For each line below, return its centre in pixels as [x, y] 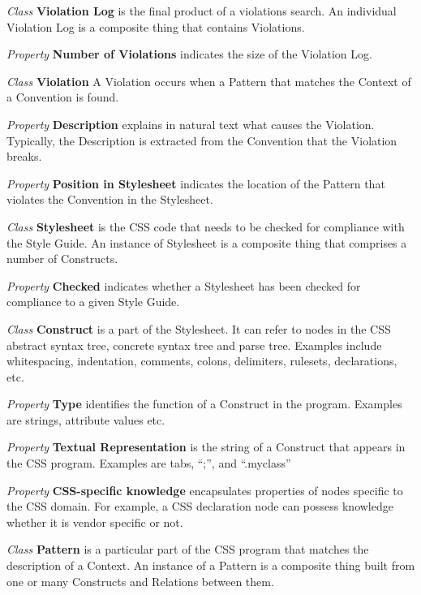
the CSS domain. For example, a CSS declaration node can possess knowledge [200, 506]
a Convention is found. [63, 97]
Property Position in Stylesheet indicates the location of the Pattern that [196, 183]
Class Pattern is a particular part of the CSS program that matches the [188, 549]
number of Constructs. [62, 259]
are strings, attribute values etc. [86, 419]
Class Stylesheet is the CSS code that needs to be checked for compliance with [206, 226]
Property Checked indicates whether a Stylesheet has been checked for [184, 285]
